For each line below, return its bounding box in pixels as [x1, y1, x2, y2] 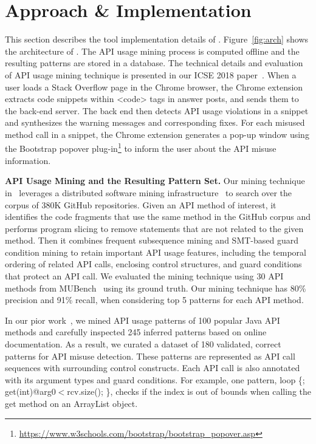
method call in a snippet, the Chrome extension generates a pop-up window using [5, 128, 309, 140]
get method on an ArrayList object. [5, 397, 138, 409]
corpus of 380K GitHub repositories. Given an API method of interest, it [5, 198, 276, 211]
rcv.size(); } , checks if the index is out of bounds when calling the [67, 385, 312, 398]
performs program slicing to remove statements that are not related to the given [5, 222, 304, 234]
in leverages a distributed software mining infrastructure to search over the [5, 186, 292, 199]
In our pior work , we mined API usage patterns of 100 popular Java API [5, 313, 280, 326]
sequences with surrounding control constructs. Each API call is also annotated [5, 361, 300, 374]
